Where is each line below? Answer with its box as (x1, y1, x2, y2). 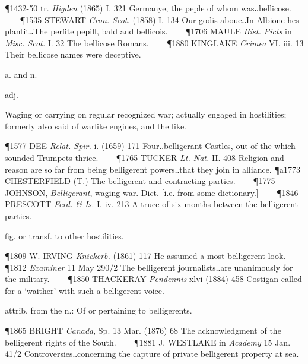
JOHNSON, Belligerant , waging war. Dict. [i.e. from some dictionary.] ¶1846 (5, 186, 299, 198)
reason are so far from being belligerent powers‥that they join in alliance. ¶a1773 (5, 163, 300, 175)
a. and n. (5, 68, 37, 80)
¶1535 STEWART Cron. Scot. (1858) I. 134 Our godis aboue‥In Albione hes (20, 13, 299, 26)
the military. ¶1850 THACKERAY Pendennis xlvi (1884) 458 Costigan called (5, 273, 302, 285)
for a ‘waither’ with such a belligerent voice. (5, 284, 164, 296)
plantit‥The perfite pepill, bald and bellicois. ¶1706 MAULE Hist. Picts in (5, 25, 292, 37)
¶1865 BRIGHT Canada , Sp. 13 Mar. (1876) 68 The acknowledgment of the (5, 324, 281, 337)
